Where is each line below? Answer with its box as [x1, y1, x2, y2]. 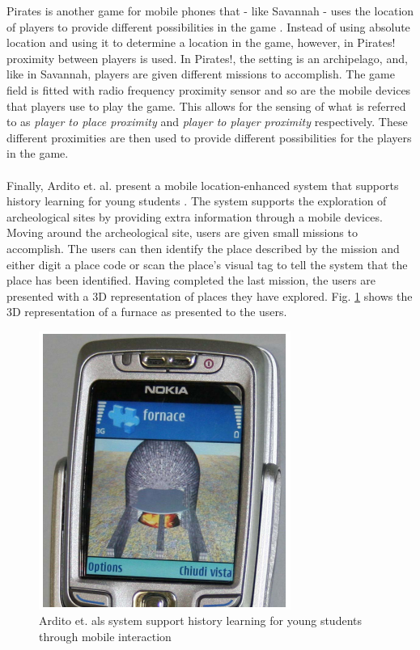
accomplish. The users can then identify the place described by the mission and [6, 239, 400, 256]
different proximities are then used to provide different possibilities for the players [6, 129, 412, 146]
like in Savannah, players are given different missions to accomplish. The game [6, 65, 395, 82]
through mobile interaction [39, 628, 172, 645]
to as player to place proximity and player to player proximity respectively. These [6, 113, 408, 130]
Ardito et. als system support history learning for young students [39, 612, 362, 629]
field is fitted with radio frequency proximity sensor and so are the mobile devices [6, 81, 411, 98]
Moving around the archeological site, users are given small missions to [6, 224, 358, 241]
